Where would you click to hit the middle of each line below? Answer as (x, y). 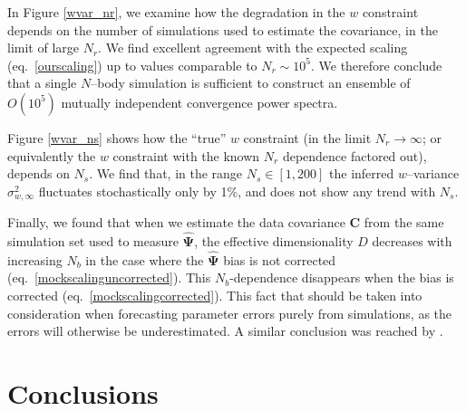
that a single (42, 83)
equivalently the (52, 155)
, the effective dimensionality (274, 241)
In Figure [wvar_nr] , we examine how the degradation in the (176, 12)
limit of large (43, 48)
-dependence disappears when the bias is (342, 277)
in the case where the (145, 259)
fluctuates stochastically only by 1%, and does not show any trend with (237, 191)
